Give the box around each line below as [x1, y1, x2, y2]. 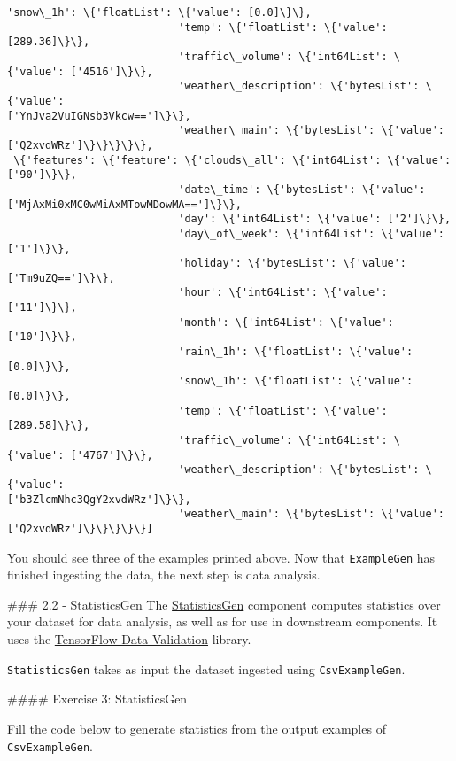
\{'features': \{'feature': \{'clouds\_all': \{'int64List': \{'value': [13, 153, 452, 167]
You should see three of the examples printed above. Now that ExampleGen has [7, 547, 436, 566]
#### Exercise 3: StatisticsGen [7, 689, 188, 708]
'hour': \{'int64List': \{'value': [178, 286, 388, 299]
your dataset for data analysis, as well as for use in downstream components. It [7, 612, 437, 631]
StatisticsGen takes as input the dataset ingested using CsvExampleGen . [7, 659, 406, 678]
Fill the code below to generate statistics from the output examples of [7, 718, 386, 737]
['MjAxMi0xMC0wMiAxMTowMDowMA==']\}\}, [7, 198, 242, 211]
